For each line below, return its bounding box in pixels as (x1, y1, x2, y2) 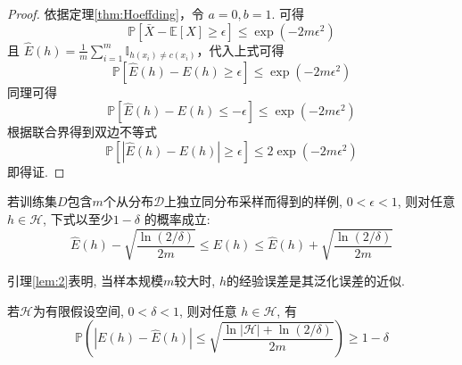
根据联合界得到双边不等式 (7, 122, 157, 141)
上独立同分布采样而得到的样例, (164, 192, 342, 211)
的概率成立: (144, 209, 210, 228)
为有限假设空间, (32, 301, 124, 319)
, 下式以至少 (43, 209, 113, 228)
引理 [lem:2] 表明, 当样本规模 (7, 271, 164, 290)
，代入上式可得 (196, 40, 285, 59)
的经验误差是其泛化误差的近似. (226, 271, 405, 290)
